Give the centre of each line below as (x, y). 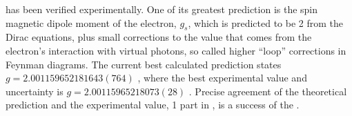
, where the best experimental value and (222, 78)
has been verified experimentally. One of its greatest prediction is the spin (162, 9)
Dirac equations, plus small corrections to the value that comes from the (159, 37)
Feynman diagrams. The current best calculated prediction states (144, 64)
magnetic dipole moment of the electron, (91, 22)
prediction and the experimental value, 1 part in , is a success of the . (153, 105)
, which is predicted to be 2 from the (266, 22)
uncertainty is (35, 91)
